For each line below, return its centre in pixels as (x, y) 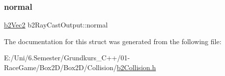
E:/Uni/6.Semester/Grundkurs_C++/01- (67, 58)
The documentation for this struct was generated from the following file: (113, 41)
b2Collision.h (136, 67)
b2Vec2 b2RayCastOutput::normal (56, 25)
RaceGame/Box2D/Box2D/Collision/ (60, 67)
